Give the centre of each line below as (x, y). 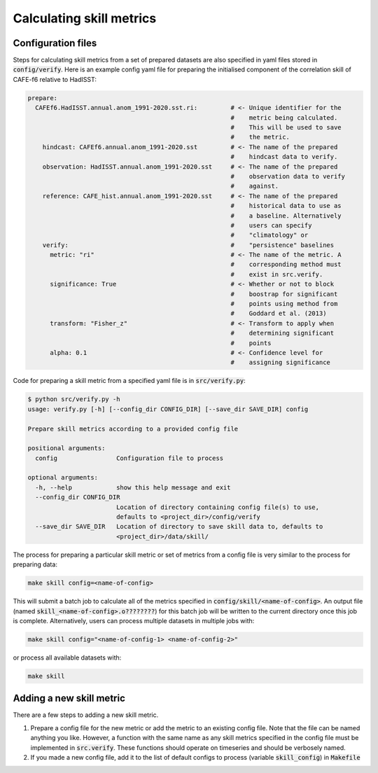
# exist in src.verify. (277, 274)
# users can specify (271, 225)
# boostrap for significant (284, 294)
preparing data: (35, 564)
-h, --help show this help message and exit (133, 487)
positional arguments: (66, 448)
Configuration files (55, 43)
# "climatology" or (269, 235)
